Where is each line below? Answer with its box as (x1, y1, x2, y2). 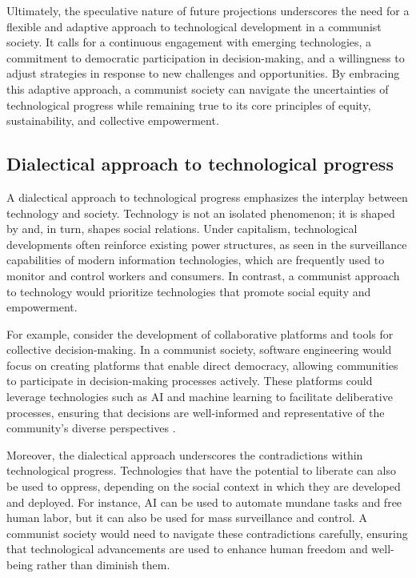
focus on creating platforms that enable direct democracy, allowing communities (6, 356, 398, 373)
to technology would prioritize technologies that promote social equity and (6, 283, 371, 299)
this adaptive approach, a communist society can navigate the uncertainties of (6, 80, 389, 97)
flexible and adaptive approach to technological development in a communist (6, 18, 382, 34)
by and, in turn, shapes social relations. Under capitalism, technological (6, 220, 358, 237)
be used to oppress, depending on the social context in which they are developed (6, 478, 401, 495)
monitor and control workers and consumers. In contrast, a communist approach (6, 267, 400, 283)
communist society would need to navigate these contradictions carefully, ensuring (6, 524, 408, 541)
